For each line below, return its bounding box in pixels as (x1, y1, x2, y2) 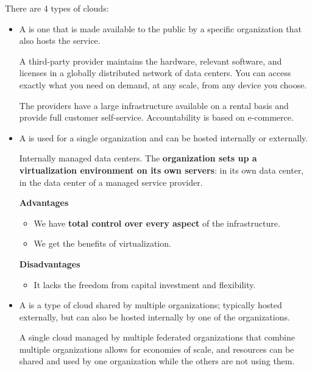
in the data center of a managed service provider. (19, 175, 203, 188)
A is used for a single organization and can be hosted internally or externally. (19, 131, 308, 144)
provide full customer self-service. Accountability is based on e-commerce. (19, 111, 294, 124)
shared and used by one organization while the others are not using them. (19, 355, 295, 367)
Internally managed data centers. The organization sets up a (19, 152, 257, 164)
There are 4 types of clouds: (5, 2, 109, 14)
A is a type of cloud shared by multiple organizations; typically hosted (19, 299, 282, 311)
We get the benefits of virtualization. (34, 237, 171, 250)
